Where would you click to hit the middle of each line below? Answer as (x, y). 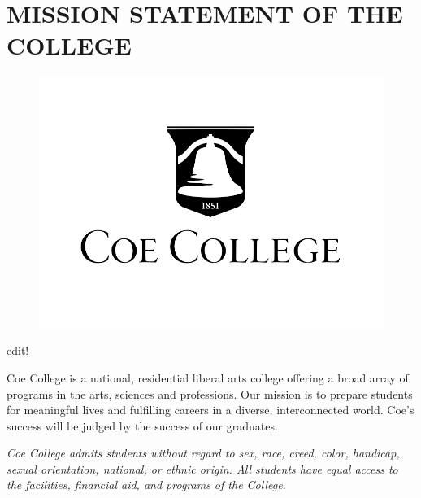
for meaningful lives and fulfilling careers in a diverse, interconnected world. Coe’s (210, 410)
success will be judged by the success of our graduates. (142, 425)
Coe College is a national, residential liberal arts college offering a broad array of (208, 377)
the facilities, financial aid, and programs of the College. (146, 485)
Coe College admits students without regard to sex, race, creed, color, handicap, (203, 453)
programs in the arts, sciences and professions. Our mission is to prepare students (210, 393)
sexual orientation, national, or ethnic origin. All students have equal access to (202, 468)
